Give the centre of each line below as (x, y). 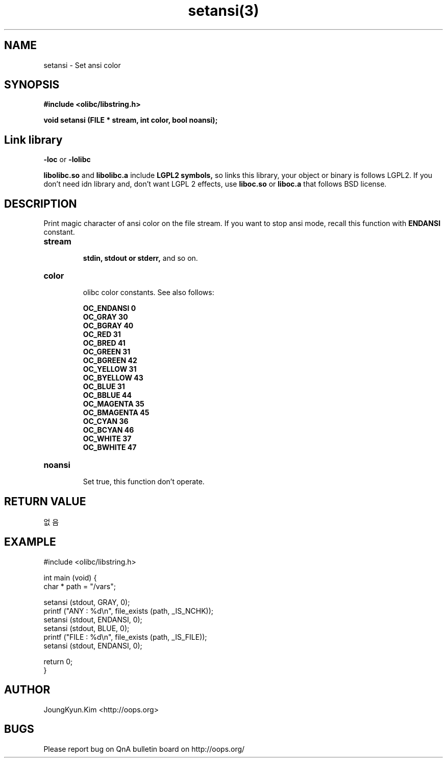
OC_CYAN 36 (106, 421)
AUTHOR (27, 690)
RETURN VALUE (45, 501)
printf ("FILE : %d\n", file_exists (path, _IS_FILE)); (125, 637)
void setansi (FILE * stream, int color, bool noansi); (131, 120)
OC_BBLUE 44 (107, 395)
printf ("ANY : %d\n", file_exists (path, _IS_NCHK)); (129, 611)
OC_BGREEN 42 (110, 361)
